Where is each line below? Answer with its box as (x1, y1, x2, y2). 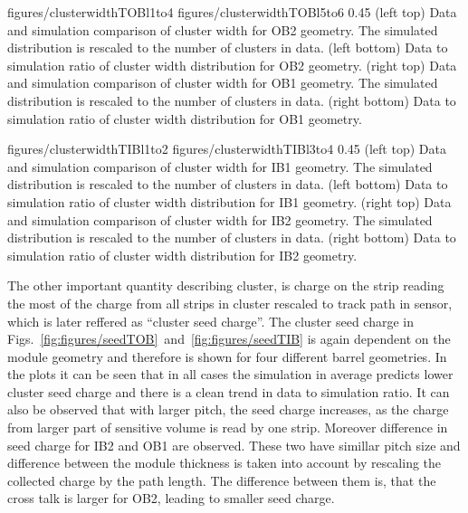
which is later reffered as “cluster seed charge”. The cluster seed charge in (7, 311, 415, 330)
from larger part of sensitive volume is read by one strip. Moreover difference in (7, 418, 448, 437)
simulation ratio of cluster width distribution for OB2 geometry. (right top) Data (7, 55, 457, 74)
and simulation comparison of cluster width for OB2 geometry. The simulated (7, 20, 438, 39)
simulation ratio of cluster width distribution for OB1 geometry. (7, 109, 362, 128)
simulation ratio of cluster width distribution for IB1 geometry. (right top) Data (7, 192, 452, 211)
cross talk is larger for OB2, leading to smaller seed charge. (7, 489, 335, 508)
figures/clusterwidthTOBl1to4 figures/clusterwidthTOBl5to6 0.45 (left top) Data (7, 3, 457, 21)
